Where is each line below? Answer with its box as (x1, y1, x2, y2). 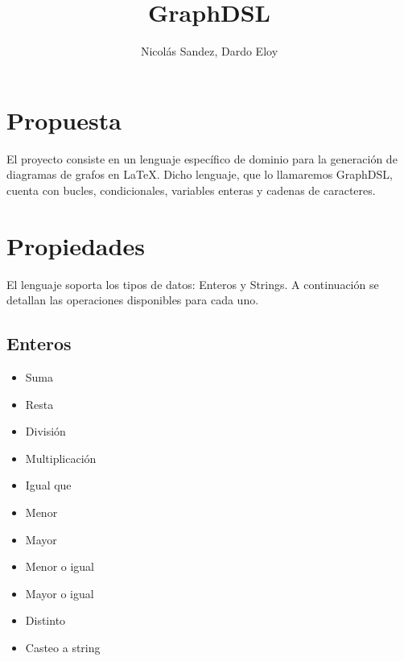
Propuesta (6, 103, 122, 136)
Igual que (25, 477, 72, 494)
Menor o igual (25, 558, 95, 575)
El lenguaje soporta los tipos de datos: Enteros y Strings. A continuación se (6, 275, 379, 292)
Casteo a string (25, 638, 101, 655)
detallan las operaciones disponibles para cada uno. (6, 291, 259, 308)
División (25, 423, 66, 440)
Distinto (25, 612, 66, 629)
